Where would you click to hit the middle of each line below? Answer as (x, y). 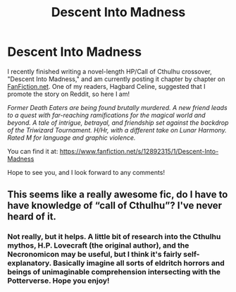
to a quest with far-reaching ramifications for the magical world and (106, 115)
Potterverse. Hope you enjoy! (58, 281)
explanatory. (29, 263)
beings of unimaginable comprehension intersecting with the (114, 272)
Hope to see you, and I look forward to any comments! (86, 172)
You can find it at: (33, 151)
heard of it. (32, 217)
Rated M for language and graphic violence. (72, 138)
